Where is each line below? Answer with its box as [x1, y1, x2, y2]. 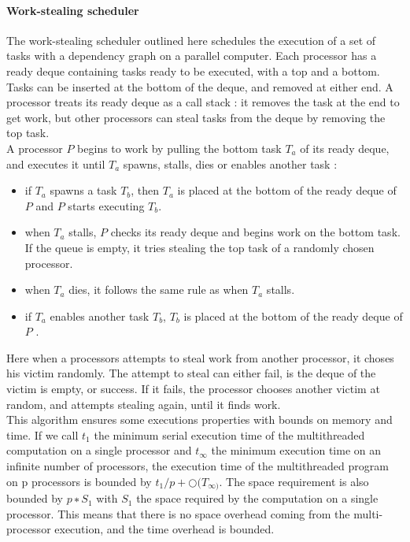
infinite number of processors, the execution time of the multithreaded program [6, 458, 389, 474]
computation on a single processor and [6, 442, 192, 458]
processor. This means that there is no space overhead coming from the [6, 505, 350, 522]
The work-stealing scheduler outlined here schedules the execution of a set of [6, 32, 376, 48]
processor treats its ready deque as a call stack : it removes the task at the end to [6, 94, 400, 110]
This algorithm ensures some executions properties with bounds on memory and [6, 411, 393, 428]
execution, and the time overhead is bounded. [54, 521, 275, 537]
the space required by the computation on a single [136, 490, 379, 507]
